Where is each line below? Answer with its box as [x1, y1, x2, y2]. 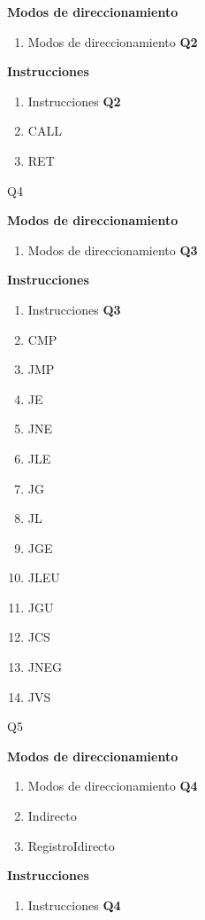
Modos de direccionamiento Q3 [27, 240, 198, 259]
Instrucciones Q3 [27, 300, 121, 318]
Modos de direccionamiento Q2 [27, 32, 198, 51]
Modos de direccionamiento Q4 [27, 776, 198, 795]
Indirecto [27, 807, 77, 825]
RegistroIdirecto [27, 836, 115, 854]
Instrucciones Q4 [27, 895, 121, 914]
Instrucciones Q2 [27, 91, 121, 110]
